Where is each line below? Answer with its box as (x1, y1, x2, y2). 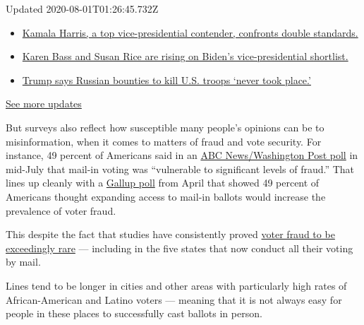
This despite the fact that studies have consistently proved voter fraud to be (6, 227, 335, 242)
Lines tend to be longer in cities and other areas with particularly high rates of (6, 278, 347, 292)
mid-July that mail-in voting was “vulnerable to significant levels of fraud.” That (6, 161, 355, 176)
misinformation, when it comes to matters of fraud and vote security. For (6, 134, 322, 148)
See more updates (6, 96, 82, 111)
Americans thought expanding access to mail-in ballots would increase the (6, 189, 326, 203)
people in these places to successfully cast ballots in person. (6, 306, 262, 321)
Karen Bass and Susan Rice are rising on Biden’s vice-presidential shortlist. (22, 49, 348, 64)
